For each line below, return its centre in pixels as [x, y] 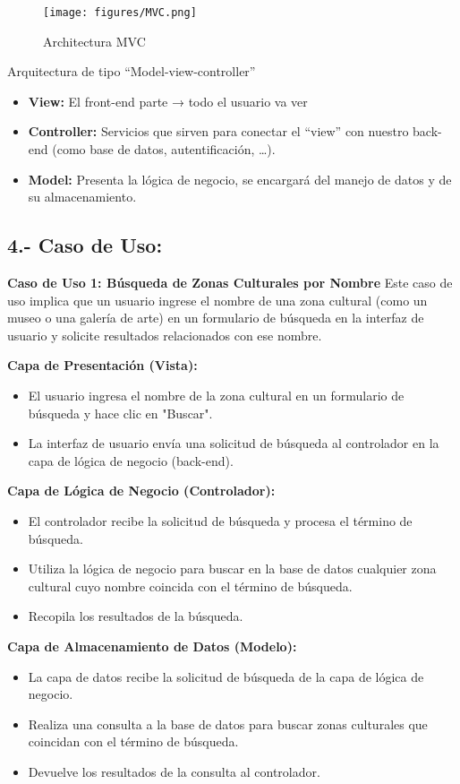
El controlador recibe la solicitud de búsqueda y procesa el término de [220, 520]
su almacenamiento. [82, 197]
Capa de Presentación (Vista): [102, 365]
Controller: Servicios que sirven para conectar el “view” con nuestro [218, 131]
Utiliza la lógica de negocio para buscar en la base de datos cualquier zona [232, 569]
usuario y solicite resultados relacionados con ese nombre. [165, 335]
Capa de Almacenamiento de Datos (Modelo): [152, 646]
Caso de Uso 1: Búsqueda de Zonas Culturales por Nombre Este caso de [230, 283]
